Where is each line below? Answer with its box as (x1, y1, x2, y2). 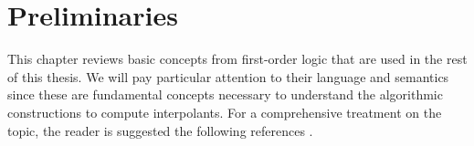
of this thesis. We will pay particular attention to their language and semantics (7, 67, 449, 86)
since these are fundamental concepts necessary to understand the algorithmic (7, 85, 443, 104)
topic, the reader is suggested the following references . (7, 120, 313, 140)
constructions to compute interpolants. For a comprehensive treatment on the (7, 102, 442, 121)
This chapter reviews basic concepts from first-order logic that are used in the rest (7, 49, 468, 68)
